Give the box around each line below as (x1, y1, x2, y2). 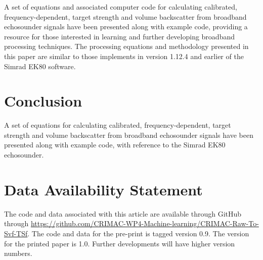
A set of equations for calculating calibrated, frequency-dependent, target (4, 120, 231, 130)
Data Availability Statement (4, 179, 203, 199)
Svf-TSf (4, 228, 28, 238)
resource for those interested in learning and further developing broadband (4, 31, 235, 41)
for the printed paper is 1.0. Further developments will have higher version (4, 238, 235, 248)
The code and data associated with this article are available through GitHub (4, 208, 242, 219)
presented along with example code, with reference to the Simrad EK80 (4, 139, 226, 150)
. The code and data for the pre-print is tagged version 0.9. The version (27, 228, 249, 238)
